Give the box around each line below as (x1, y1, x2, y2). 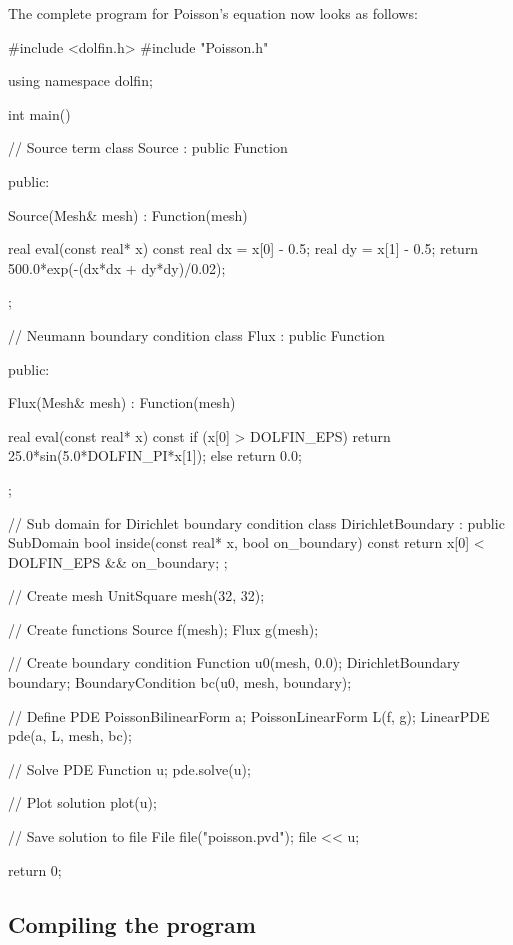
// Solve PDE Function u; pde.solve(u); (8, 758, 251, 779)
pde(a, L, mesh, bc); (8, 725, 132, 746)
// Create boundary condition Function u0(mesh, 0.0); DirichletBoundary (8, 652, 461, 673)
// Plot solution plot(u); (8, 792, 157, 813)
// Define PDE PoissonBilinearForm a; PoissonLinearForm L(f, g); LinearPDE (8, 705, 490, 726)
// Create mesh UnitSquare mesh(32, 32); (8, 585, 265, 606)
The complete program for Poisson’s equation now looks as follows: (8, 3, 418, 23)
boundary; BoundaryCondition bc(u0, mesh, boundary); (8, 672, 352, 693)
